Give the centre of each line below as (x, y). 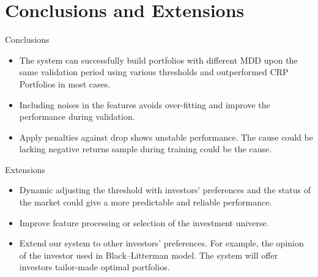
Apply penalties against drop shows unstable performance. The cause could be (166, 137)
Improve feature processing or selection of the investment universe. (144, 222)
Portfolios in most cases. (65, 83)
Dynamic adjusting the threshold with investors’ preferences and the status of (165, 190)
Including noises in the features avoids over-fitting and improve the (145, 104)
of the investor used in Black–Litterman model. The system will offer (149, 255)
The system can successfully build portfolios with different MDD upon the (158, 60)
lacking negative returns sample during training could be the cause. (146, 149)
